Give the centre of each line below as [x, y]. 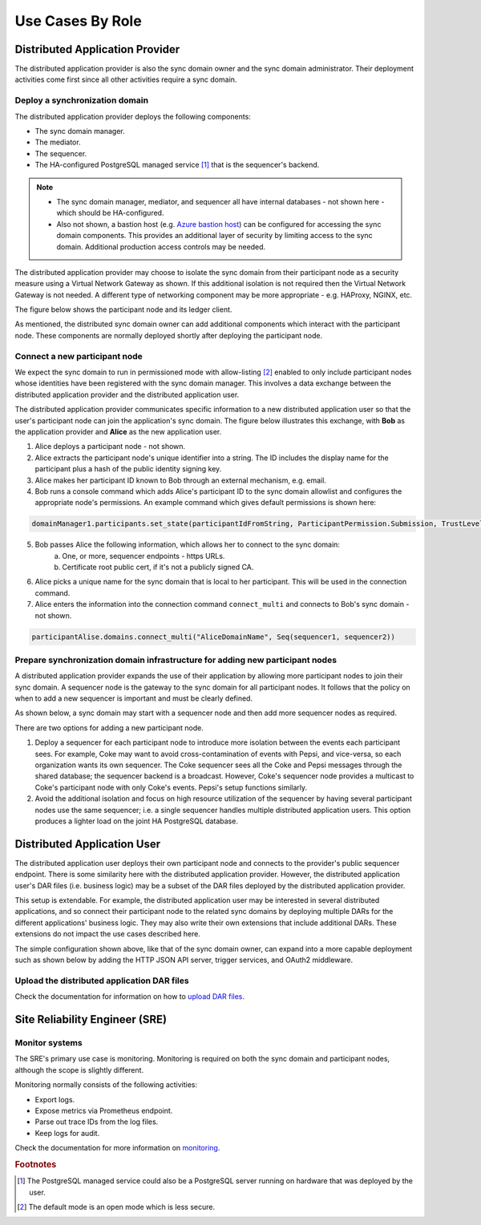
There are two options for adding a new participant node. [109, 728]
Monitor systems [49, 1042]
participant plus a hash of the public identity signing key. [128, 469]
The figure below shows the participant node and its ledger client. [123, 309]
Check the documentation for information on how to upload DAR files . [129, 997]
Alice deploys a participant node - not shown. [110, 447]
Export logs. [55, 1099]
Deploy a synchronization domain [81, 100]
